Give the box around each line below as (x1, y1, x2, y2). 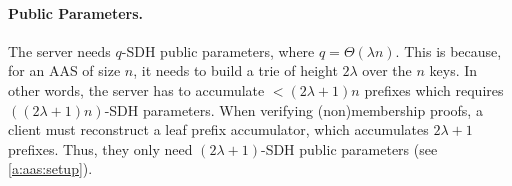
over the (362, 60, 412, 81)
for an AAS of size (8, 60, 121, 81)
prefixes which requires (364, 79, 504, 100)
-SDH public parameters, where (121, 40, 315, 61)
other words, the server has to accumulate (8, 79, 265, 100)
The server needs (8, 40, 111, 61)
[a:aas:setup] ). (8, 158, 93, 179)
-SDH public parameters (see (260, 138, 438, 159)
